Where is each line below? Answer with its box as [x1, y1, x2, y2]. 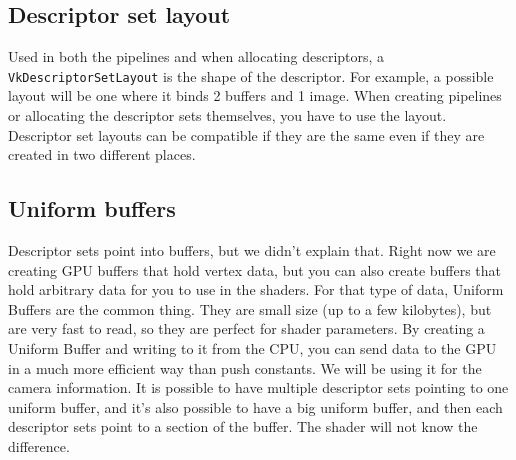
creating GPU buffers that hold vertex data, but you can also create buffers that [8, 259, 502, 280]
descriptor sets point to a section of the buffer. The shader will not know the [8, 416, 478, 437]
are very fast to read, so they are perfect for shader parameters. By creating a [8, 318, 485, 339]
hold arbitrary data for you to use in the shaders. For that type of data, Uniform [8, 279, 504, 300]
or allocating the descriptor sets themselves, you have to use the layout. [8, 105, 447, 126]
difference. [8, 435, 70, 456]
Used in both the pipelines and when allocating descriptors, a [8, 46, 385, 67]
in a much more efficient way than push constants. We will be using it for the [8, 357, 482, 378]
